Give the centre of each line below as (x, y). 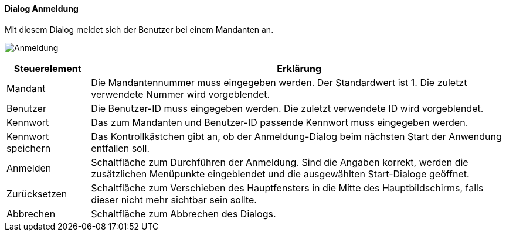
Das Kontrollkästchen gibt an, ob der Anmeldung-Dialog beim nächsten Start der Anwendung (296, 136)
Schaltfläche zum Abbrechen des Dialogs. (184, 213)
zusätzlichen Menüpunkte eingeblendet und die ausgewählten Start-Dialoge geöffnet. (280, 174)
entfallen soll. (120, 148)
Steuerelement (47, 68)
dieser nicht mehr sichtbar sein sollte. (174, 199)
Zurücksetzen (37, 194)
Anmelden (29, 168)
